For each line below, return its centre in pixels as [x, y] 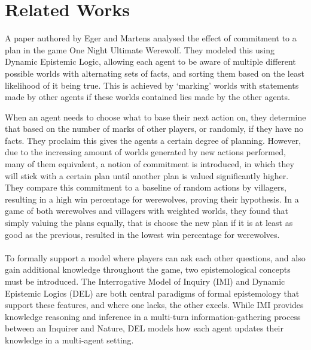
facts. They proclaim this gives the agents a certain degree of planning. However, [153, 140]
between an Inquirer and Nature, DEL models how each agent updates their [144, 328]
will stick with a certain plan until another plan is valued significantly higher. [147, 175]
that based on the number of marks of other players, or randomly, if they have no [154, 129]
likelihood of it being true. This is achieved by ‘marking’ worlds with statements [152, 85]
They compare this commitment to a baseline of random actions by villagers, [146, 187]
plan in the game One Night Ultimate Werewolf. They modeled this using [140, 49]
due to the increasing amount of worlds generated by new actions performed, [145, 152]
